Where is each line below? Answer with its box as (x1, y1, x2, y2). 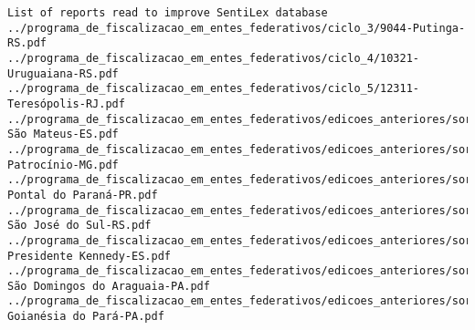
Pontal (7, 188, 47, 201)
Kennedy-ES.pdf (79, 249, 171, 263)
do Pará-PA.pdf (72, 310, 164, 324)
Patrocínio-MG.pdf (7, 158, 119, 171)
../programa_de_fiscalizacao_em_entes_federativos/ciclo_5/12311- (7, 82, 420, 96)
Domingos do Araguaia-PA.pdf (33, 279, 210, 293)
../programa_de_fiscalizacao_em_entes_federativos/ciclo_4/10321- (7, 51, 420, 65)
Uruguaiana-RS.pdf (7, 67, 119, 80)
